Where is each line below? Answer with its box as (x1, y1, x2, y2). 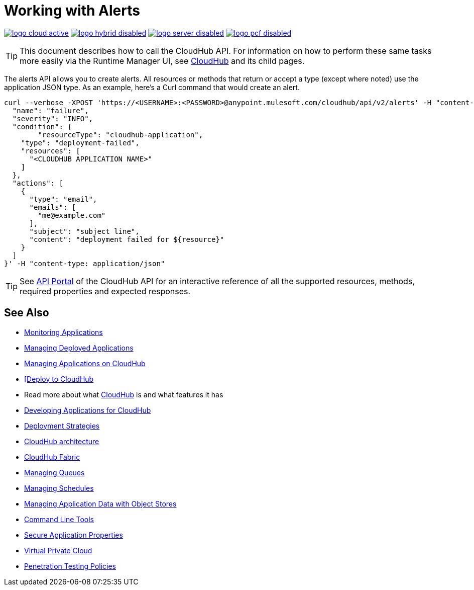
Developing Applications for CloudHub (24, 405, 151, 414)
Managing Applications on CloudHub (24, 359, 146, 368)
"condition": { (12, 122, 72, 131)
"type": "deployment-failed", (21, 138, 140, 147)
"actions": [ (12, 179, 64, 187)
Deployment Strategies (24, 421, 100, 430)
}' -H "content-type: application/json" (4, 259, 165, 268)
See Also (4, 306, 49, 319)
